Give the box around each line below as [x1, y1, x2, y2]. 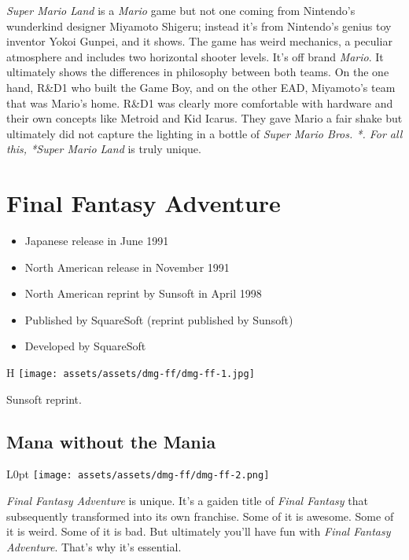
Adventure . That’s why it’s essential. [6, 538, 182, 555]
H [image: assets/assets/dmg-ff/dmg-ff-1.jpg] [6, 364, 255, 381]
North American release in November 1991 [24, 258, 230, 275]
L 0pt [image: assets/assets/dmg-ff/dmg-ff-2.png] [6, 466, 270, 482]
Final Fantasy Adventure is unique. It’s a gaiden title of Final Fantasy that [6, 492, 368, 509]
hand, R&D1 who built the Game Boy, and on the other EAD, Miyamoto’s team [6, 79, 396, 95]
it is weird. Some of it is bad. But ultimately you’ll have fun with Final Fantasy [6, 523, 391, 540]
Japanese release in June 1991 [24, 232, 169, 249]
